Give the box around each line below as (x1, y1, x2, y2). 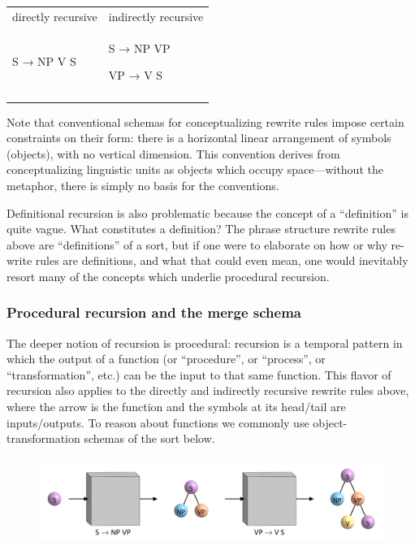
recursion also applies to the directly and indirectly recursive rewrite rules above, (6, 382, 409, 399)
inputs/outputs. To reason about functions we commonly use (6, 414, 309, 431)
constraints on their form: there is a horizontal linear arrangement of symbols (6, 129, 391, 146)
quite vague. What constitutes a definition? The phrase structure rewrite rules (6, 220, 396, 237)
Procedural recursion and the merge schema (6, 302, 301, 323)
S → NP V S (12, 53, 76, 70)
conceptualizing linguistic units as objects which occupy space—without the (6, 161, 383, 178)
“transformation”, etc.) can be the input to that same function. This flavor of (6, 366, 391, 383)
